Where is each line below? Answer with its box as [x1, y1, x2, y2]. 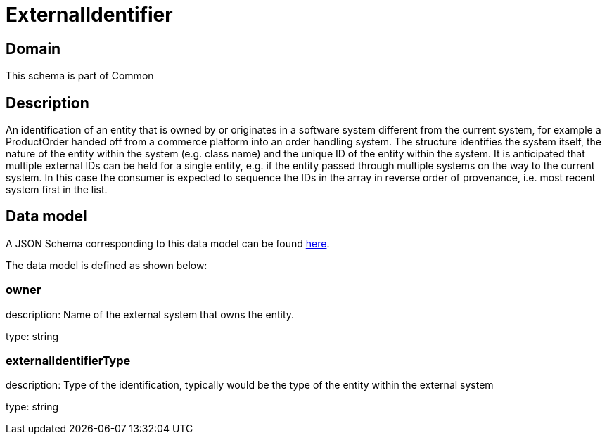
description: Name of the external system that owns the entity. [6, 308, 295, 321]
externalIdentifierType [6, 353, 131, 368]
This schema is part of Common [6, 70, 154, 82]
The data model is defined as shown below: [6, 259, 207, 271]
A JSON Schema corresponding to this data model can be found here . [6, 237, 330, 250]
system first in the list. [6, 183, 108, 196]
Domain [6, 39, 61, 58]
